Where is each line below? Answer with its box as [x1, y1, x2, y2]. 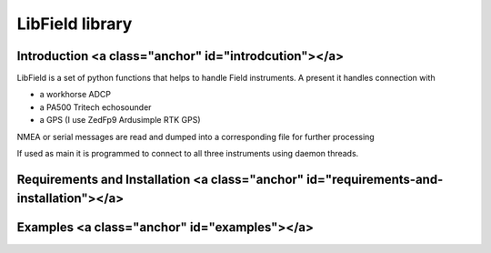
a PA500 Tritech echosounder [39, 101, 152, 113]
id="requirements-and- [306, 171, 444, 187]
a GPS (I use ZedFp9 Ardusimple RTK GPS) [39, 115, 201, 126]
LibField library [16, 14, 133, 34]
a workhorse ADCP [39, 89, 111, 100]
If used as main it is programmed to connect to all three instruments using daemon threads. [16, 148, 359, 159]
